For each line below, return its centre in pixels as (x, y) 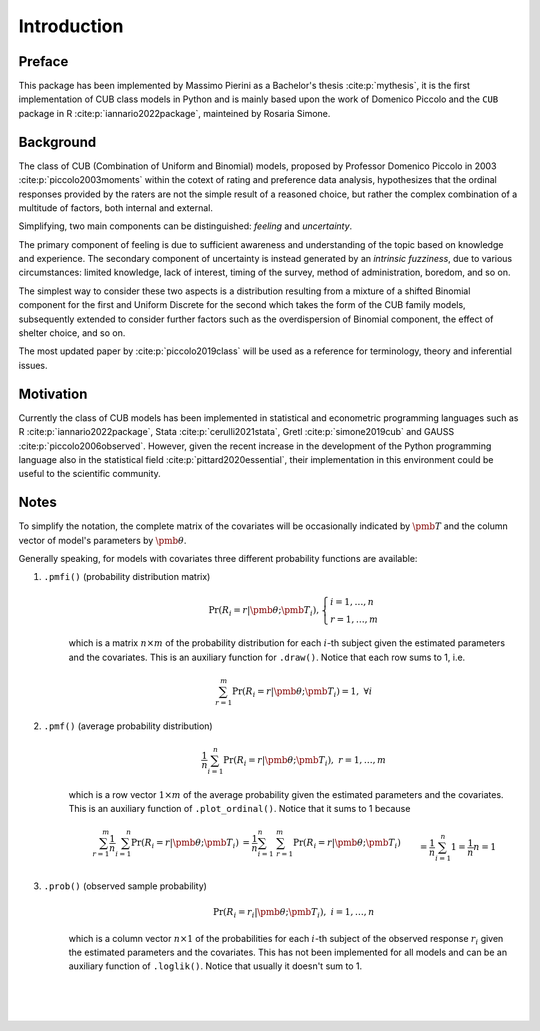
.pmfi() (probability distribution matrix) (127, 577)
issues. (33, 365)
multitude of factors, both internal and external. (116, 207)
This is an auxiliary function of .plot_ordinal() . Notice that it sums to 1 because (239, 808)
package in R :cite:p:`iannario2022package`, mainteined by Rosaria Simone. (174, 113)
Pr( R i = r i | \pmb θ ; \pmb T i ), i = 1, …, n (294, 913)
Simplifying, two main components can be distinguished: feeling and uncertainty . (185, 226)
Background (57, 141)
